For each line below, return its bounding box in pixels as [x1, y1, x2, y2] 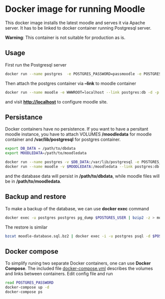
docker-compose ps [5, 289, 43, 294]
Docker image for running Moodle [5, 3, 145, 15]
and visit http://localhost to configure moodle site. [5, 99, 108, 104]
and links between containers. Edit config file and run [5, 271, 113, 277]
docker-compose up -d [5, 285, 50, 290]
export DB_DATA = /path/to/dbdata [5, 146, 76, 151]
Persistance [5, 113, 43, 121]
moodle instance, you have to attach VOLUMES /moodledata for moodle [5, 132, 152, 137]
